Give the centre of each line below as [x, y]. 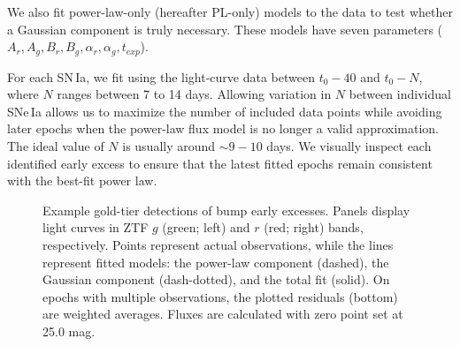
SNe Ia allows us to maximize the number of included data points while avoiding [225, 111]
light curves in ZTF [96, 227]
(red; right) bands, [314, 227]
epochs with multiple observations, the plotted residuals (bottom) [220, 296]
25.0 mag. [69, 331]
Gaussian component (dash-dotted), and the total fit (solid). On [216, 279]
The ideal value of [56, 146]
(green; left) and [206, 227]
